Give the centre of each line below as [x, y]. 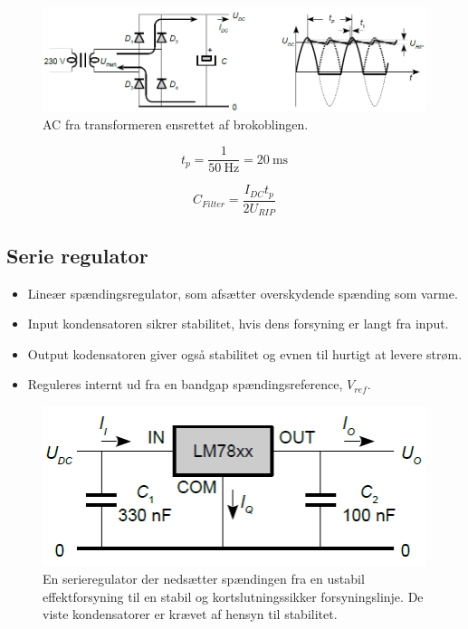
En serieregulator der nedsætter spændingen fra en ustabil [204, 579]
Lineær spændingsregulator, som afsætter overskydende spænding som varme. [243, 293]
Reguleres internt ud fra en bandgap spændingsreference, [185, 384]
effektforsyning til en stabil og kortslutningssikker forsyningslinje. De [233, 596]
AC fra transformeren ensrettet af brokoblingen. [176, 124]
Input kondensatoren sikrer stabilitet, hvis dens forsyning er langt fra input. [238, 324]
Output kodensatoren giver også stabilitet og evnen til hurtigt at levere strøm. [245, 353]
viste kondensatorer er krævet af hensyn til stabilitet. [190, 614]
